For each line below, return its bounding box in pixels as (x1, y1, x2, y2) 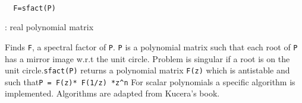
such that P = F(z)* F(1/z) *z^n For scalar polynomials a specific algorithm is (5, 75, 295, 88)
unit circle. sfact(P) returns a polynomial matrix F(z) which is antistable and (5, 64, 290, 76)
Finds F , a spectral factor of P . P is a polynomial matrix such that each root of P (5, 40, 298, 53)
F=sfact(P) (13, 4, 56, 12)
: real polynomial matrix (5, 21, 94, 33)
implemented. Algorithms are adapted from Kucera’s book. (5, 87, 220, 99)
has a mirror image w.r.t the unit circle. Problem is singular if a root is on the (5, 52, 290, 65)
